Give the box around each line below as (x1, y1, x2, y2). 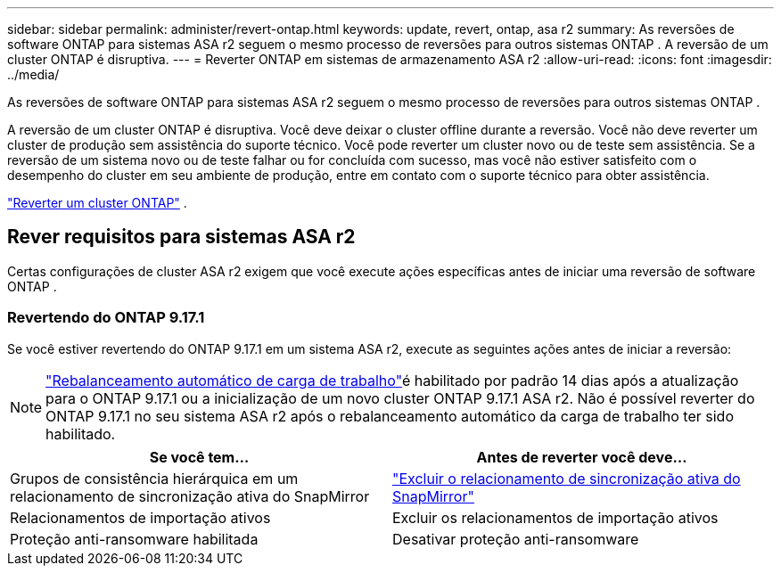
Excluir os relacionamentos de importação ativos (392, 508, 719, 527)
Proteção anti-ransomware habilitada (10, 529, 259, 548)
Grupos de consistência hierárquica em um (10, 469, 299, 487)
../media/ (7, 67, 60, 82)
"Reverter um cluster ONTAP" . (7, 195, 187, 210)
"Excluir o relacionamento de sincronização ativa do (392, 469, 741, 487)
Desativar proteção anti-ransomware (392, 529, 639, 548)
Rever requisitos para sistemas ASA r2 (7, 225, 356, 249)
